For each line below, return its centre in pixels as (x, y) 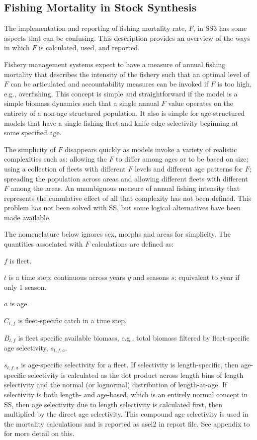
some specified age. (33, 132)
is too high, (235, 84)
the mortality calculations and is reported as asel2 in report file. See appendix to (127, 423)
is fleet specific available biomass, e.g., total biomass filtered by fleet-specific (134, 337)
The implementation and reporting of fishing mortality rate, (95, 28)
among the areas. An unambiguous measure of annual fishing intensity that (125, 188)
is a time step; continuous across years (67, 277)
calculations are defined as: (133, 244)
